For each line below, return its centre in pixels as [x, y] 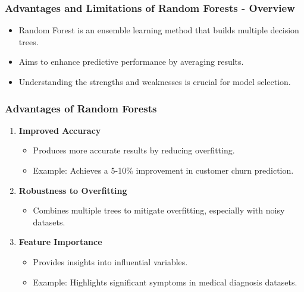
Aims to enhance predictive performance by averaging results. [131, 62]
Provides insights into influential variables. [110, 261]
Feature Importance [60, 242]
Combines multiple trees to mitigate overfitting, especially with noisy [159, 210]
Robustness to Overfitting [73, 190]
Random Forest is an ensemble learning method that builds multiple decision [159, 30]
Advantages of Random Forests [81, 108]
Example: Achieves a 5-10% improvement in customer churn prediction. [163, 170]
